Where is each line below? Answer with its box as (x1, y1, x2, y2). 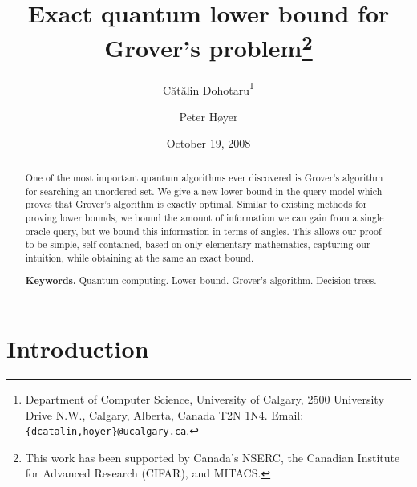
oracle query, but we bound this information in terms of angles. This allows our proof (25, 224, 382, 237)
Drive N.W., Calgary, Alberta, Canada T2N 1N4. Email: (25, 406, 304, 423)
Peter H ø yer (179, 108, 238, 124)
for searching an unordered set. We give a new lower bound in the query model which (25, 184, 383, 197)
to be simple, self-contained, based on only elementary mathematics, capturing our (25, 237, 370, 251)
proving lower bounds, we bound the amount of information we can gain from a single (25, 210, 384, 224)
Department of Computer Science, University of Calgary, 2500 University (25, 390, 384, 407)
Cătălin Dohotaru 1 (163, 79, 254, 98)
